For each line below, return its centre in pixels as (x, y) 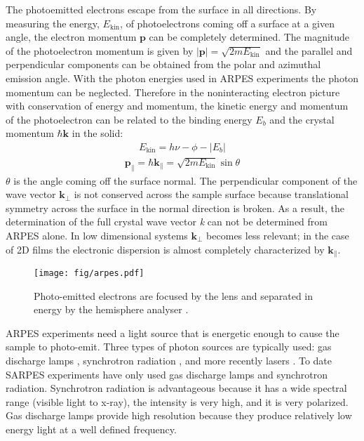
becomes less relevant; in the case (278, 235)
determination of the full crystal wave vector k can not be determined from (167, 222)
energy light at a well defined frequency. (91, 429)
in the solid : (97, 133)
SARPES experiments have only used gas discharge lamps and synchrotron (167, 374)
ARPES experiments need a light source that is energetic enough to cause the (173, 333)
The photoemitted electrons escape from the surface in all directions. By (161, 9)
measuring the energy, (53, 23)
